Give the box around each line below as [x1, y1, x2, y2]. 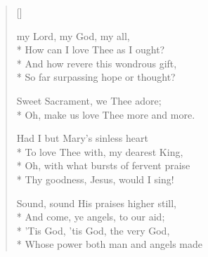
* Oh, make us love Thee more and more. [16, 107, 195, 121]
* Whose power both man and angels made [16, 237, 203, 251]
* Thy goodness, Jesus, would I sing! [16, 171, 174, 186]
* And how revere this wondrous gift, [16, 55, 177, 70]
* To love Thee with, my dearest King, [16, 144, 183, 159]
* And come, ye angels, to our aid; [16, 209, 165, 224]
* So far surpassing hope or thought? [16, 70, 176, 84]
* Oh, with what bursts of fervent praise [16, 158, 190, 173]
